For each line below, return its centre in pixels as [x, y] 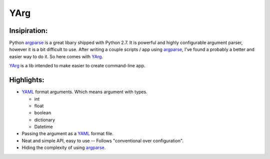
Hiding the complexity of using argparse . [64, 148]
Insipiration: [28, 31]
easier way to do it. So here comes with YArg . [56, 56]
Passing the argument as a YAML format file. [67, 134]
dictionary [44, 120]
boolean [43, 113]
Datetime [43, 127]
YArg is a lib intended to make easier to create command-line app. [77, 66]
